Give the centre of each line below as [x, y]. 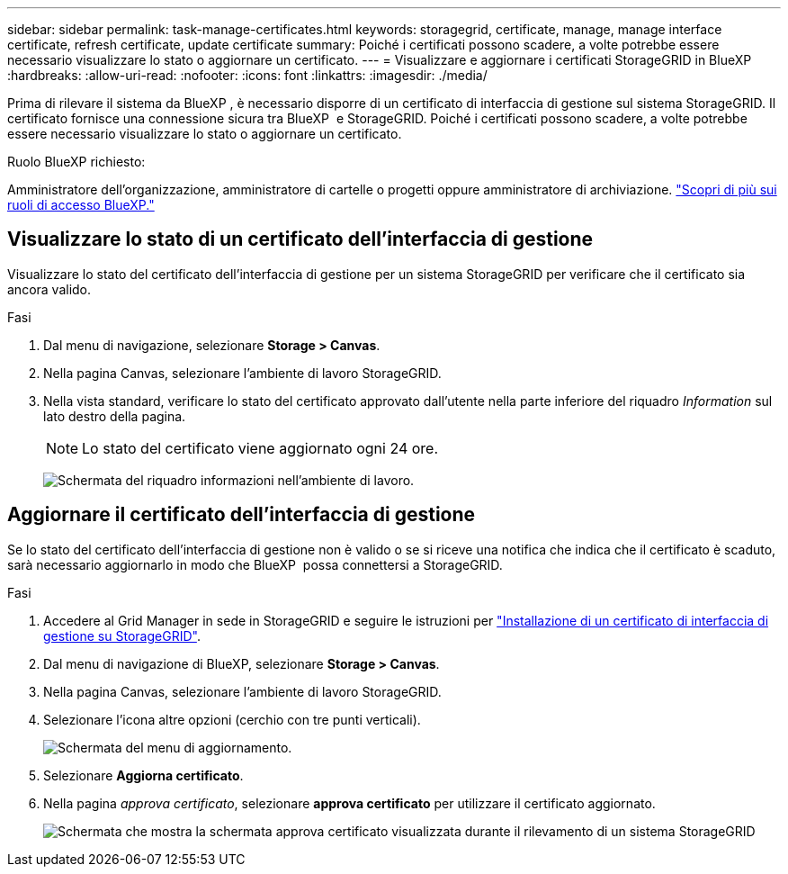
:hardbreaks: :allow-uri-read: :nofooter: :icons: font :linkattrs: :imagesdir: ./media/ [247, 75]
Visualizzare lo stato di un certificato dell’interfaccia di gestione [300, 239]
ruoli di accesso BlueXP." [81, 205]
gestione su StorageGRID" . [122, 635]
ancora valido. [49, 289]
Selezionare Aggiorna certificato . [143, 775]
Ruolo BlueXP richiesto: [76, 162]
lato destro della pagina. [115, 416]
